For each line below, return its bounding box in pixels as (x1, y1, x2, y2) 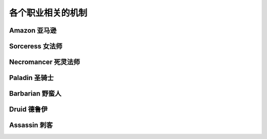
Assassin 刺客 (9, 121, 53, 130)
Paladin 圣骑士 (9, 74, 54, 82)
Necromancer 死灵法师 (9, 58, 80, 66)
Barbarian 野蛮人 (9, 90, 62, 98)
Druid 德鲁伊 (9, 105, 48, 114)
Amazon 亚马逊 (9, 26, 57, 35)
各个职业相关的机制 (9, 7, 88, 18)
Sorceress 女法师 (9, 42, 63, 50)
